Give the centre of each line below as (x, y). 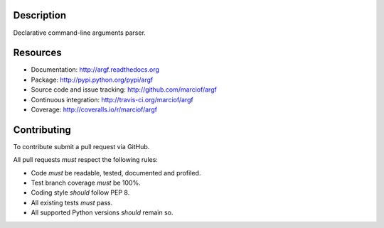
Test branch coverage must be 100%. (86, 183)
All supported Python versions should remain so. (102, 212)
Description (40, 15)
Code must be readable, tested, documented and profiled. (116, 173)
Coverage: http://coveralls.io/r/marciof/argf (94, 109)
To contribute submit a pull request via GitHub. (81, 146)
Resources (37, 53)
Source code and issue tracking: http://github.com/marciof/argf (124, 89)
